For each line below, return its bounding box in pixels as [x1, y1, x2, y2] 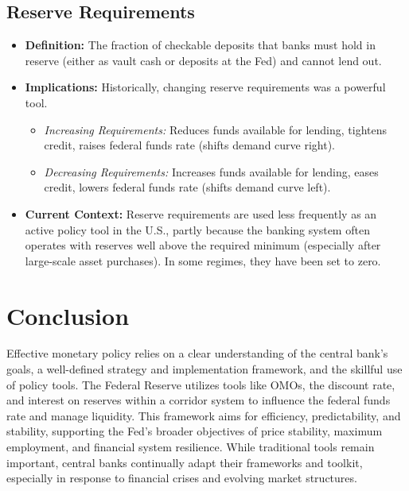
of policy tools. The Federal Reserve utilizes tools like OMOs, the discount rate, [6, 376, 395, 392]
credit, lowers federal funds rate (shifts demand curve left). [44, 179, 331, 195]
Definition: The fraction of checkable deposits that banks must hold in [25, 37, 376, 53]
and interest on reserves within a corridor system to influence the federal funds [6, 392, 391, 408]
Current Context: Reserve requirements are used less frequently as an [25, 205, 377, 222]
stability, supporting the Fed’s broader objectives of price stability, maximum [6, 423, 383, 439]
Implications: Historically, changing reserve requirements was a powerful [25, 79, 386, 95]
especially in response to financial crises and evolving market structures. [6, 470, 357, 486]
